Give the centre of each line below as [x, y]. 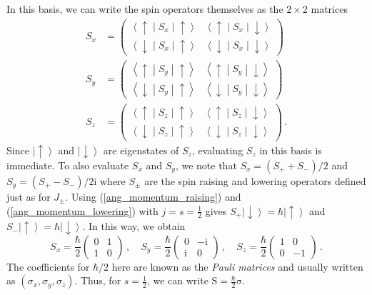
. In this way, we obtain [134, 226]
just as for [29, 196]
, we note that [206, 165]
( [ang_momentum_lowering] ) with [82, 210]
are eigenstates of [141, 150]
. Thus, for [98, 280]
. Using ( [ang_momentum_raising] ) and [153, 196]
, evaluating [217, 150]
